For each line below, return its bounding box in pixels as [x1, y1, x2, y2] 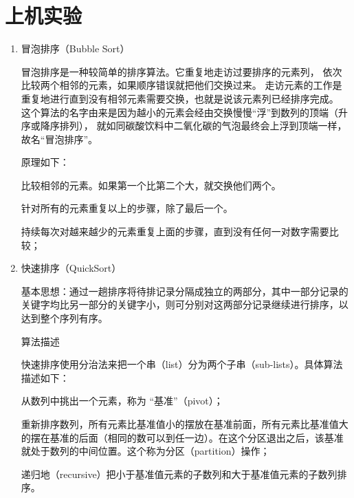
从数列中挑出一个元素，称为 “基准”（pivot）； [21, 393, 223, 408]
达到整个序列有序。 [21, 311, 108, 325]
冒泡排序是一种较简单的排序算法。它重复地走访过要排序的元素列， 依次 [21, 64, 342, 78]
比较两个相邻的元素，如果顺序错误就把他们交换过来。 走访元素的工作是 [21, 78, 342, 92]
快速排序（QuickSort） [21, 261, 122, 275]
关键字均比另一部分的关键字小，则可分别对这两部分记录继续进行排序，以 [21, 297, 349, 312]
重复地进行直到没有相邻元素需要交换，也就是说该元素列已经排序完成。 [21, 91, 339, 105]
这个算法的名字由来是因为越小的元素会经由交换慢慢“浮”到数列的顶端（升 [21, 105, 349, 119]
